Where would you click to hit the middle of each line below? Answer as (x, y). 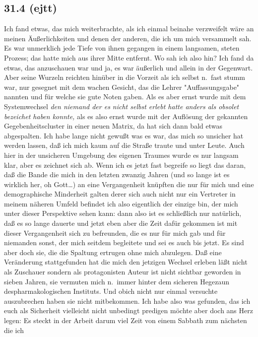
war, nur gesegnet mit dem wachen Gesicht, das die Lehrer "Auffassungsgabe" (122, 87)
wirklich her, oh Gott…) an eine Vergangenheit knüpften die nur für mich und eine (129, 184)
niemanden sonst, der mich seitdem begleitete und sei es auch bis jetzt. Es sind (124, 242)
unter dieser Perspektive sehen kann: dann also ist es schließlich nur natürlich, (123, 213)
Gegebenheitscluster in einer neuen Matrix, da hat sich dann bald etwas (113, 126)
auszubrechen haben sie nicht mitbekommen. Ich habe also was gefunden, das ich (127, 301)
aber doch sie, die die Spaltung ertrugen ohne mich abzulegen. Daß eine (113, 252)
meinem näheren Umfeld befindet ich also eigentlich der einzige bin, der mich (121, 203)
